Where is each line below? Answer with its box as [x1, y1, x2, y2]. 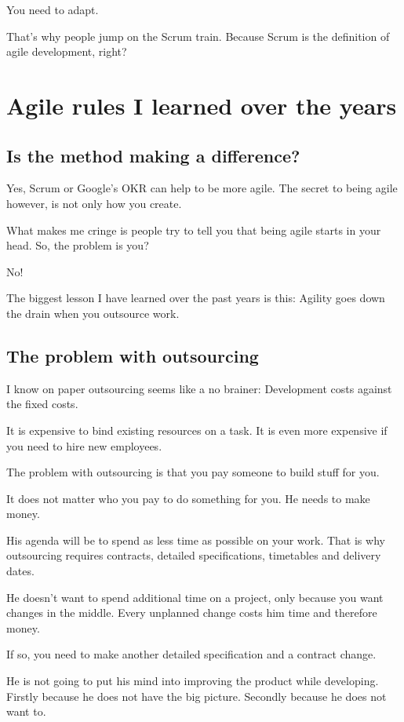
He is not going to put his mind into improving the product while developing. [6, 673, 379, 689]
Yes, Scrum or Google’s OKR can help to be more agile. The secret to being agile [6, 180, 398, 196]
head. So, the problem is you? [6, 237, 149, 253]
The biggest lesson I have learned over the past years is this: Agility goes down [6, 290, 385, 306]
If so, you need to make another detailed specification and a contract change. [6, 646, 377, 662]
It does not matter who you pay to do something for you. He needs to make [6, 490, 370, 506]
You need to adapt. [6, 2, 99, 17]
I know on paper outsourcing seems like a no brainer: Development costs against [6, 380, 392, 396]
